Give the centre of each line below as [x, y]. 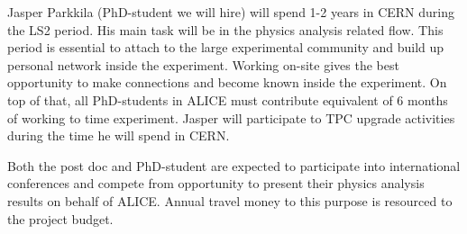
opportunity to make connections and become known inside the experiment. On [227, 82]
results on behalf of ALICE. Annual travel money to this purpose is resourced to [230, 200]
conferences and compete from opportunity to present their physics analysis [216, 183]
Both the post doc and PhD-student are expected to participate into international [234, 165]
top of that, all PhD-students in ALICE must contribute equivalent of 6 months [228, 99]
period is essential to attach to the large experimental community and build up [226, 47]
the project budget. [60, 218]
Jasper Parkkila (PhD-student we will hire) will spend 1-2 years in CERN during [231, 12]
